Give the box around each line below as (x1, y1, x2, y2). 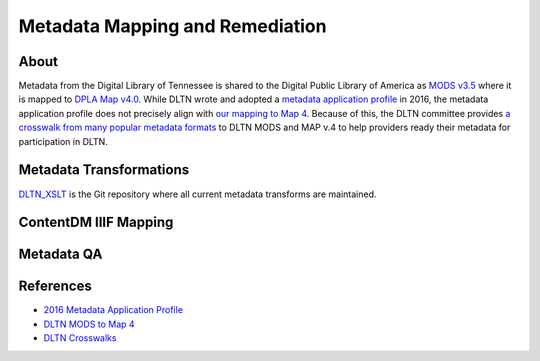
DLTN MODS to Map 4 (43, 318, 135, 330)
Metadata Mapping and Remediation (18, 15, 327, 37)
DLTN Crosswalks (43, 332, 117, 344)
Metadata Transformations (18, 161, 190, 179)
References (18, 278, 92, 295)
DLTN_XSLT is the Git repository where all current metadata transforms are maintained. (18, 188, 377, 200)
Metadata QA (18, 246, 103, 263)
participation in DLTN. (18, 135, 109, 147)
